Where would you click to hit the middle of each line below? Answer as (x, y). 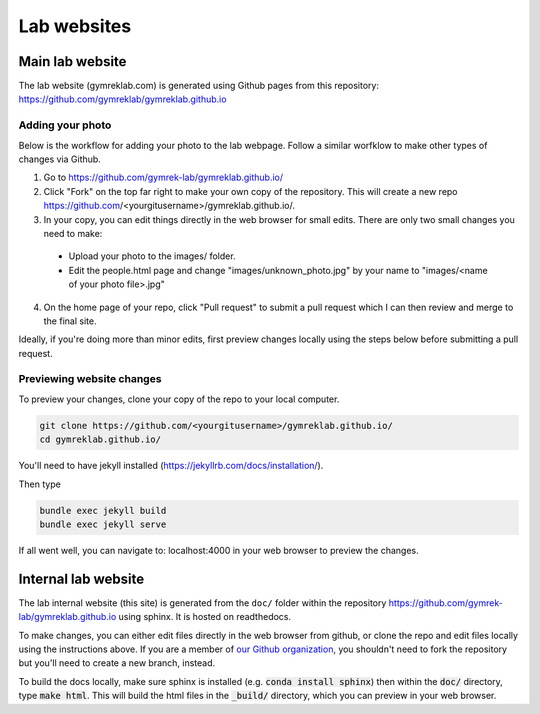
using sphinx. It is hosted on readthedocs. (205, 617)
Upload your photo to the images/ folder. (152, 256)
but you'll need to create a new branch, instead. (117, 663)
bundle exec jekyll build (103, 510)
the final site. (70, 321)
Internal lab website (81, 578)
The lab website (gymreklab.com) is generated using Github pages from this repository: (199, 86)
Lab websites (75, 26)
